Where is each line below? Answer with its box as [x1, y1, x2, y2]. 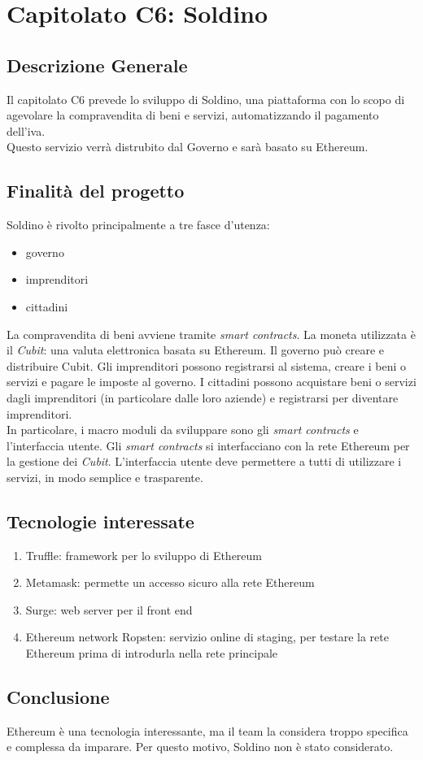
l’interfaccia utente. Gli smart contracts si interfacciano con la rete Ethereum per [7, 436, 410, 454]
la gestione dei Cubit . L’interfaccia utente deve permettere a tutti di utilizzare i [7, 453, 402, 470]
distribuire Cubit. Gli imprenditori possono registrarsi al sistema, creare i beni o [7, 357, 407, 374]
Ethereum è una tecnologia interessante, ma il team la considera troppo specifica [7, 722, 408, 739]
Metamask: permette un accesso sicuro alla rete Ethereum [25, 574, 315, 591]
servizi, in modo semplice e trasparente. [7, 468, 203, 485]
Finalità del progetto [7, 178, 185, 203]
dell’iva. [7, 122, 46, 139]
